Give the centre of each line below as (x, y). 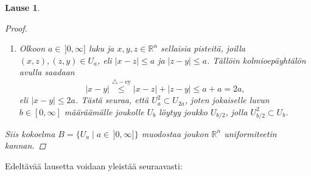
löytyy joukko (183, 111)
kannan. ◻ (26, 145)
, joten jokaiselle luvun (227, 100)
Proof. (16, 28)
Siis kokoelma (30, 133)
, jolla (236, 111)
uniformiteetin (250, 133)
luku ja (101, 48)
